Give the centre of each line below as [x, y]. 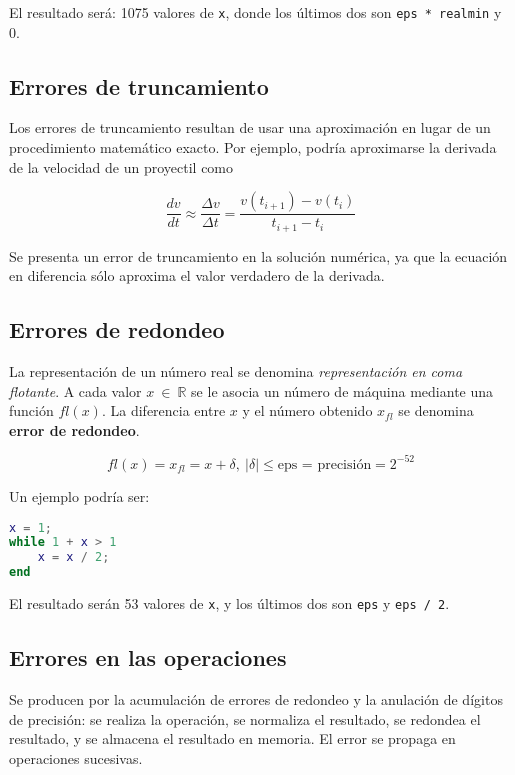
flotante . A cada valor [75, 390]
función [31, 410]
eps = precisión [324, 464]
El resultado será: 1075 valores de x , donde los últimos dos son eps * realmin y [255, 12]
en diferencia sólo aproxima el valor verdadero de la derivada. [197, 275]
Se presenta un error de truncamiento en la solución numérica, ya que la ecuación [258, 255]
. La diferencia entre [163, 410]
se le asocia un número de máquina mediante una [342, 390]
